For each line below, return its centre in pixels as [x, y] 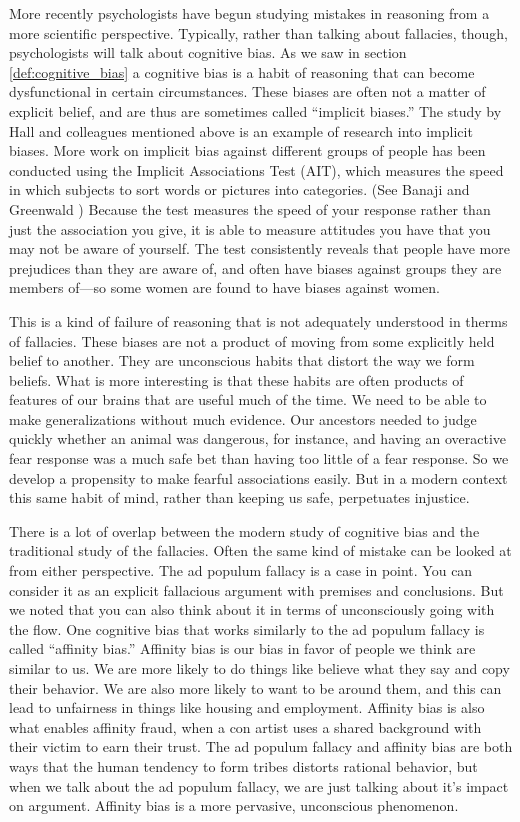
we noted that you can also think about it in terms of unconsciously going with [252, 609]
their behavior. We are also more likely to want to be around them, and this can [255, 687]
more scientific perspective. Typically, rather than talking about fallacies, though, [258, 32]
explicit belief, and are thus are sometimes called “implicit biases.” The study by [255, 110]
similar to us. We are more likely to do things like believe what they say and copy [259, 668]
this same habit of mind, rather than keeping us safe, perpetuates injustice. [239, 497]
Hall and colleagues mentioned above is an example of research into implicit [241, 130]
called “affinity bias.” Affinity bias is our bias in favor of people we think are [242, 648]
